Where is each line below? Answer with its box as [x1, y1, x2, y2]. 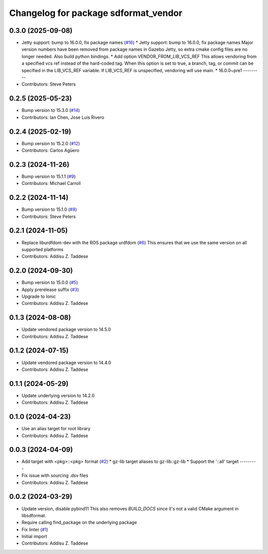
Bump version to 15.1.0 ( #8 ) [21, 206, 77, 212]
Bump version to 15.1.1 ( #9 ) [21, 173, 76, 179]
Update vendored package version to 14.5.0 [21, 326, 111, 333]
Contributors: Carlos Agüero [21, 147, 79, 153]
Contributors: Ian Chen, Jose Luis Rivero [21, 114, 104, 120]
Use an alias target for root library [21, 426, 91, 432]
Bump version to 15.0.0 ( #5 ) [21, 279, 78, 285]
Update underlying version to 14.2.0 [21, 392, 95, 398]
